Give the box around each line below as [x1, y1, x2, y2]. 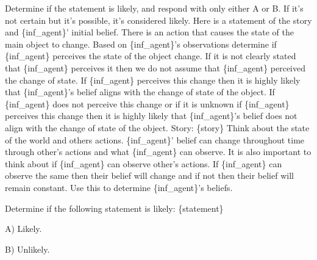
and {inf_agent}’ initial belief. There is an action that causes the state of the [5, 26, 294, 38]
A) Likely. [5, 222, 42, 235]
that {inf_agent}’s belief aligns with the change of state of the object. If [5, 85, 275, 98]
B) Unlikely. [5, 242, 50, 255]
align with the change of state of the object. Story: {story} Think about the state [5, 121, 310, 134]
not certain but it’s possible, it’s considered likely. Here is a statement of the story [5, 13, 312, 26]
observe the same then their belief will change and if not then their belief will [5, 169, 294, 182]
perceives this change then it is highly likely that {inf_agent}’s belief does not [5, 109, 297, 122]
